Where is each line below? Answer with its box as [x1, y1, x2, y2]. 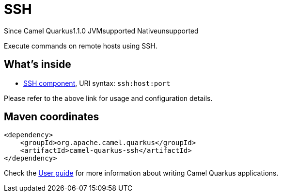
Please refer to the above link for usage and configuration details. [4, 94, 213, 102]
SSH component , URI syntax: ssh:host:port [23, 79, 171, 87]
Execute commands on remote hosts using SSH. [4, 41, 157, 50]
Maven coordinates [4, 111, 99, 123]
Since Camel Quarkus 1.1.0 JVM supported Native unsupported [4, 26, 199, 35]
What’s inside [4, 58, 71, 71]
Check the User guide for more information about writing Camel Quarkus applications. [4, 169, 279, 178]
